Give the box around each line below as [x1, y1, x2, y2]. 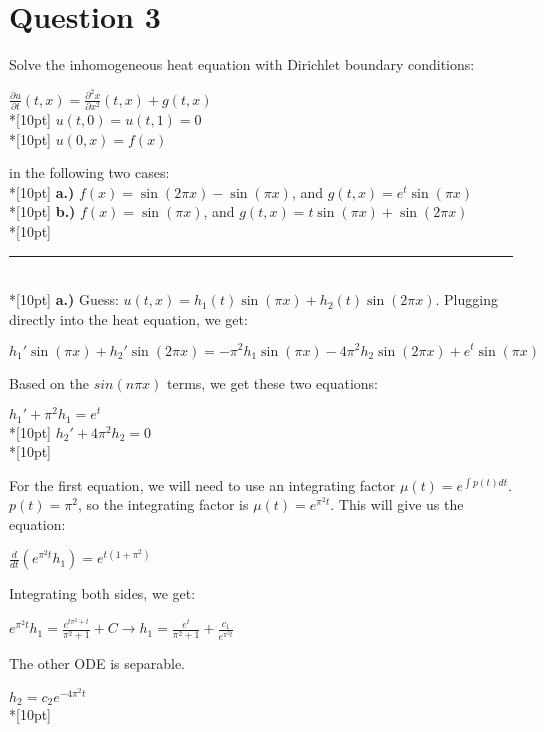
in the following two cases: [9, 162, 170, 183]
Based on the [9, 372, 89, 393]
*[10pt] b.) [9, 201, 76, 222]
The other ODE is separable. [9, 653, 186, 674]
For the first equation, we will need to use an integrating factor [9, 474, 396, 495]
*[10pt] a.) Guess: [9, 289, 119, 310]
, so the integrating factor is [77, 494, 249, 515]
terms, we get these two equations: [167, 372, 379, 393]
